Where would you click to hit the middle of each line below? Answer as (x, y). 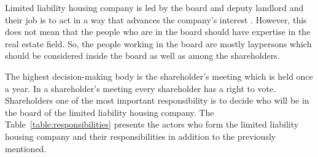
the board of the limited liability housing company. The (110, 112)
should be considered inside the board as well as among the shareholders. (142, 56)
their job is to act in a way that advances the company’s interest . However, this (156, 19)
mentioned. (26, 148)
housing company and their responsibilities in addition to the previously (141, 136)
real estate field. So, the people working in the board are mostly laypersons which (158, 43)
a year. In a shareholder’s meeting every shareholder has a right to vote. (141, 88)
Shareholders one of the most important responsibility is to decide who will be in (157, 100)
